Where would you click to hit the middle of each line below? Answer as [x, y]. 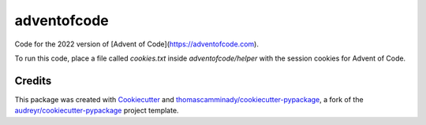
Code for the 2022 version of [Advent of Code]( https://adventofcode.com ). [137, 44]
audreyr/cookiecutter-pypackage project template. [97, 111]
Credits [33, 81]
